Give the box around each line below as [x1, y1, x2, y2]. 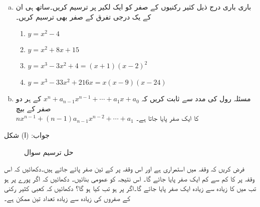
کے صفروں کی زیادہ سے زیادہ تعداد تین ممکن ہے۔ [4, 192, 131, 203]
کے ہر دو [16, 93, 42, 104]
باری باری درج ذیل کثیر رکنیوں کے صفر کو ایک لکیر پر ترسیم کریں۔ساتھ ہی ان [16, 2, 251, 12]
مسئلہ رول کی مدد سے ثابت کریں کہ [141, 93, 251, 104]
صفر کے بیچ [16, 103, 51, 113]
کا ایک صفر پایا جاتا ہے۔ [136, 113, 199, 123]
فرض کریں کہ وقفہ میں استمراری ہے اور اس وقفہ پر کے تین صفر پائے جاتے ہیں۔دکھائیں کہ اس [4, 163, 244, 174]
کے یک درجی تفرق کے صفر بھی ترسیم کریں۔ [16, 11, 151, 22]
